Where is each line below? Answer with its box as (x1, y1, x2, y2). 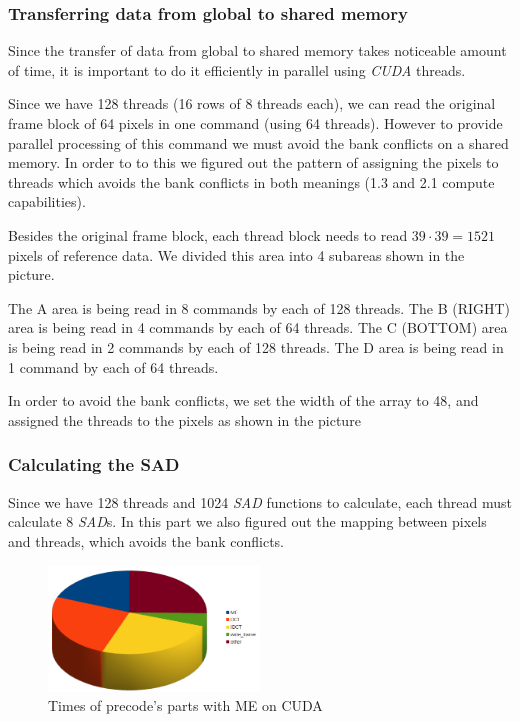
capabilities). (8, 191, 86, 212)
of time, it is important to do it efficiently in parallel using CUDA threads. (8, 59, 466, 80)
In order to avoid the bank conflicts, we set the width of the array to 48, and (8, 390, 479, 411)
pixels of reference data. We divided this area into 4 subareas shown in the (8, 244, 465, 265)
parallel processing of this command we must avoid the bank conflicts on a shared (8, 132, 509, 153)
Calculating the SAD (8, 452, 180, 477)
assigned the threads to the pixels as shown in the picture (8, 409, 361, 430)
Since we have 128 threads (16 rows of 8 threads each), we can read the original (8, 93, 496, 114)
